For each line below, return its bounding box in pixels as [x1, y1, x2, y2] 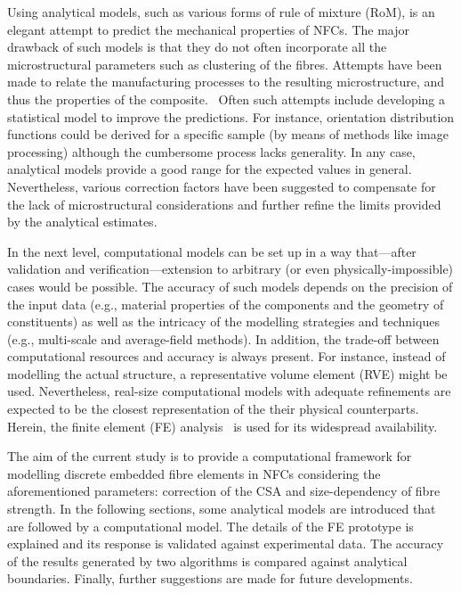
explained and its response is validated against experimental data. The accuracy [7, 534, 444, 553]
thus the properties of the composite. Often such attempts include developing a [7, 89, 446, 108]
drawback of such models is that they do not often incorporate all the [7, 37, 387, 56]
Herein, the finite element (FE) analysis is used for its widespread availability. [7, 416, 438, 435]
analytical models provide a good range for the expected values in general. [7, 160, 412, 178]
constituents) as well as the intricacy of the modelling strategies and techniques [7, 312, 440, 331]
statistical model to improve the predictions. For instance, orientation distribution [7, 107, 455, 126]
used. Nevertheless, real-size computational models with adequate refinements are [7, 382, 451, 400]
